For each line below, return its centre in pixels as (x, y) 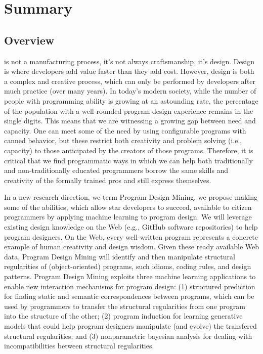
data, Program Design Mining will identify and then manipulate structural (120, 256)
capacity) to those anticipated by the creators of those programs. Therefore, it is (129, 150)
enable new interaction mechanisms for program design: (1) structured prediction (130, 286)
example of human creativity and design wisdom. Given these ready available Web (132, 247)
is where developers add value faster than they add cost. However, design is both (129, 71)
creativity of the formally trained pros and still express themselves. (108, 180)
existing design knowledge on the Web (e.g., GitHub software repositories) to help (131, 227)
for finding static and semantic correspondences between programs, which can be (129, 296)
